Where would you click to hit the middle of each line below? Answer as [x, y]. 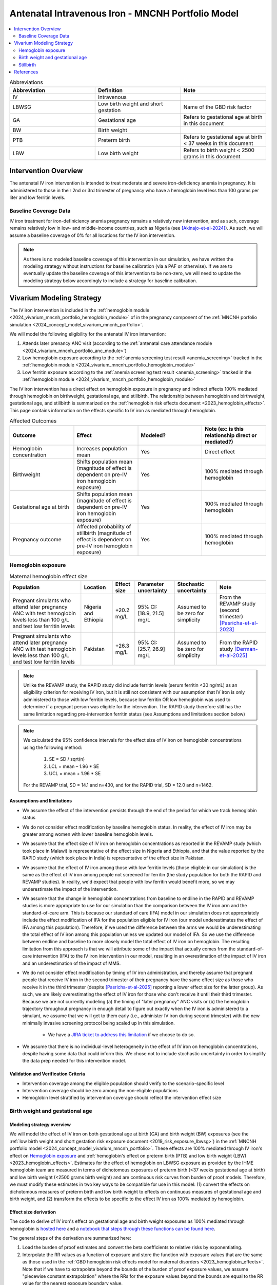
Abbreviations [26, 82]
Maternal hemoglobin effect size [48, 576]
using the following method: [53, 747]
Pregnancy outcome [37, 539]
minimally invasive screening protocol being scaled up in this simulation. [99, 1023]
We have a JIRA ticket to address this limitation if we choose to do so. [121, 1035]
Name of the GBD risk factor [217, 107]
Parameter [151, 584]
